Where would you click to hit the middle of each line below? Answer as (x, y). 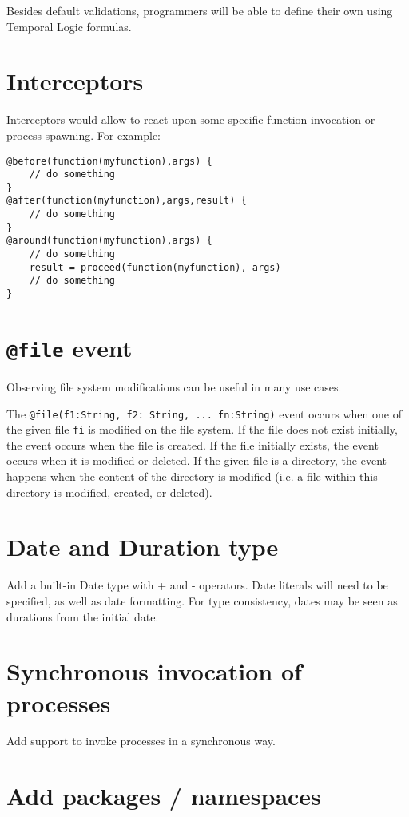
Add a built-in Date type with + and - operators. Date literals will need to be (197, 585)
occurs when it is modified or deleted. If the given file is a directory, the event (197, 460)
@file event (69, 347)
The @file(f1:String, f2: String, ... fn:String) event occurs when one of (204, 413)
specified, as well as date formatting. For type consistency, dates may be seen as (202, 600)
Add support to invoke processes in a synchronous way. (141, 741)
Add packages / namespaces (164, 796)
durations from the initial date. (83, 616)
